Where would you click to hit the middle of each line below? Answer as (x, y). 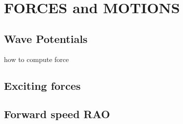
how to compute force (37, 59)
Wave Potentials (46, 38)
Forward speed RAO (57, 114)
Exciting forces (42, 85)
